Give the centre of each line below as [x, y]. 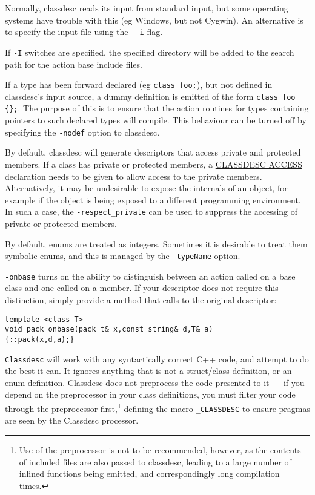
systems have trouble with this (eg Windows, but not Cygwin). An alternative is [154, 20]
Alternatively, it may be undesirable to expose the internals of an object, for [146, 188]
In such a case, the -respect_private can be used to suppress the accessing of [151, 211]
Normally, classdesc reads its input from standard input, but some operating [147, 8]
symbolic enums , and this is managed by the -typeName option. [123, 256]
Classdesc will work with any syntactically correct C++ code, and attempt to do [157, 359]
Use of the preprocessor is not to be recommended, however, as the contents [160, 449]
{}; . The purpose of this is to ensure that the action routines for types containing [157, 108]
